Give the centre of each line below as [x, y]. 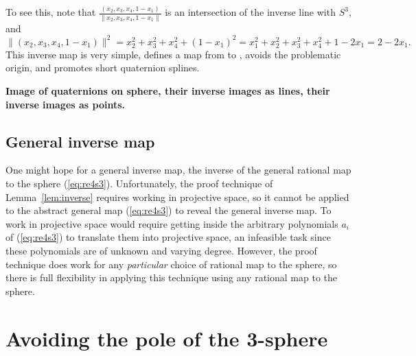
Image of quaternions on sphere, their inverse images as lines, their [168, 91]
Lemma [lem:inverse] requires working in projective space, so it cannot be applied [177, 197]
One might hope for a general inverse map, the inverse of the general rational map [178, 170]
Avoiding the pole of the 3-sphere [167, 338]
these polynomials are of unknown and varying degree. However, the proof [161, 251]
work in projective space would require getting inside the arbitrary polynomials [172, 223]
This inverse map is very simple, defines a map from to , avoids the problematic [173, 54]
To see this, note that [51, 12]
